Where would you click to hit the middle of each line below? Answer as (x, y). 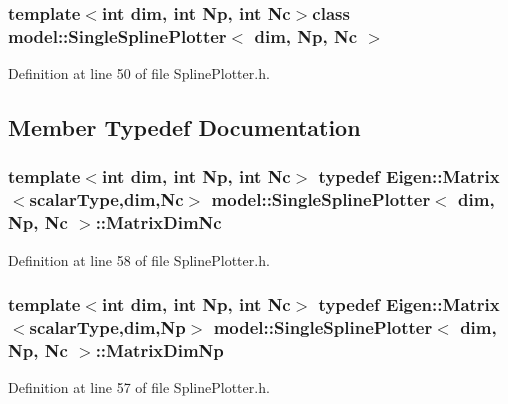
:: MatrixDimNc (158, 222)
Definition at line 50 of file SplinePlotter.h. (139, 73)
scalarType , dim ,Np (107, 327)
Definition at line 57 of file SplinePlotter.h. (139, 387)
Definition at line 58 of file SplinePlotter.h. (139, 259)
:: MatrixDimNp (159, 349)
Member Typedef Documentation (184, 127)
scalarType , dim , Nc (106, 199)
